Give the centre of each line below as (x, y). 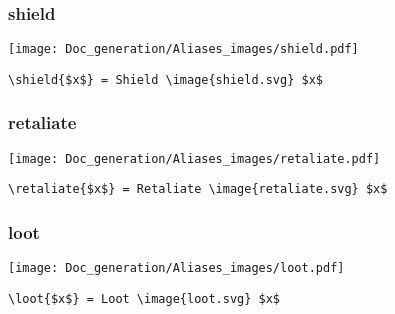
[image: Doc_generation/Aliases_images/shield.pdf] (183, 49)
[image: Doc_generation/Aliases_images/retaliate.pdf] (194, 158)
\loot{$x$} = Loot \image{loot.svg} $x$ (144, 298)
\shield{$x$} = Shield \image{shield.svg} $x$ (165, 79)
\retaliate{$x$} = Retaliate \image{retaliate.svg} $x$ (198, 189)
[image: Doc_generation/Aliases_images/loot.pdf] (176, 268)
